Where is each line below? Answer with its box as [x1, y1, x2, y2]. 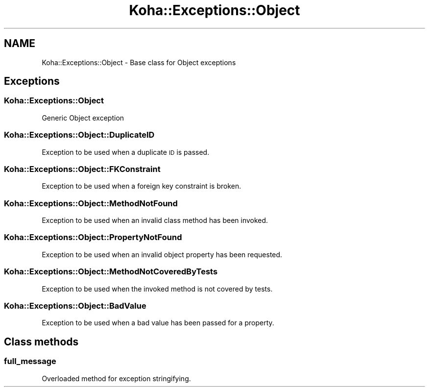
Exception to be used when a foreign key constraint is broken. [42, 182, 241, 191]
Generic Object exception [42, 113, 124, 122]
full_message [4, 356, 56, 367]
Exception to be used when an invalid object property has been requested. [42, 250, 283, 259]
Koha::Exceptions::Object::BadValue [4, 300, 146, 311]
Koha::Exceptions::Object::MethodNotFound [4, 198, 178, 208]
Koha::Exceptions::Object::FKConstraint [4, 164, 161, 174]
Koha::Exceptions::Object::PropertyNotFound [4, 232, 182, 243]
